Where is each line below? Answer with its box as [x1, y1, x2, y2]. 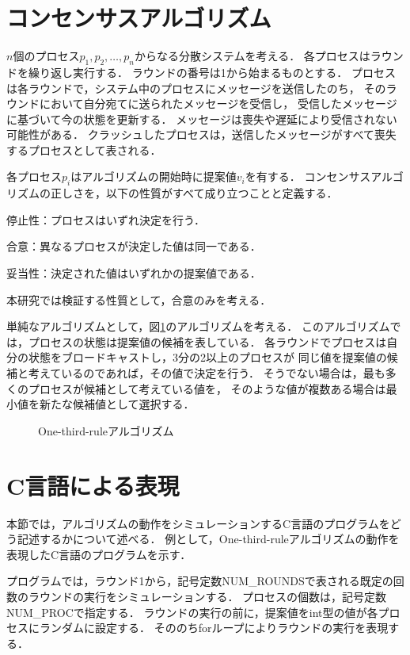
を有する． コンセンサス [245, 168, 371, 185]
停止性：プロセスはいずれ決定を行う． [6, 211, 205, 228]
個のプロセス [13, 48, 80, 64]
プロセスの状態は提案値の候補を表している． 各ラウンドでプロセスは [28, 333, 387, 350]
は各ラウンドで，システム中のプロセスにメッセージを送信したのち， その [6, 79, 386, 96]
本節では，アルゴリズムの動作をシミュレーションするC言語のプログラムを [6, 515, 390, 531]
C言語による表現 [6, 469, 180, 501]
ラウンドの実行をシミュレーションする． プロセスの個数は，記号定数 [28, 588, 387, 604]
